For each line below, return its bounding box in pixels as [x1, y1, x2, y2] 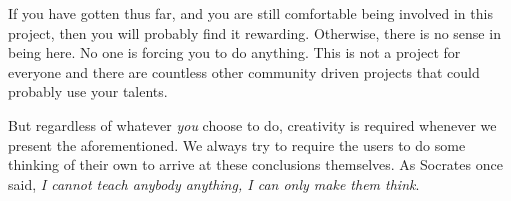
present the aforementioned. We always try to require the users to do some [8, 134, 466, 155]
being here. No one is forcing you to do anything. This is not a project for [8, 42, 461, 63]
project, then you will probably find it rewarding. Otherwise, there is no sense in [8, 22, 501, 43]
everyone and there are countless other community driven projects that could [8, 61, 480, 82]
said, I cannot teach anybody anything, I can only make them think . [8, 173, 420, 194]
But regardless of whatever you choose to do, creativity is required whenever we [8, 114, 497, 135]
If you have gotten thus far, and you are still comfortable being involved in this [8, 3, 493, 23]
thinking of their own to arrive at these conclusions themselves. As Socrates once [8, 154, 503, 175]
